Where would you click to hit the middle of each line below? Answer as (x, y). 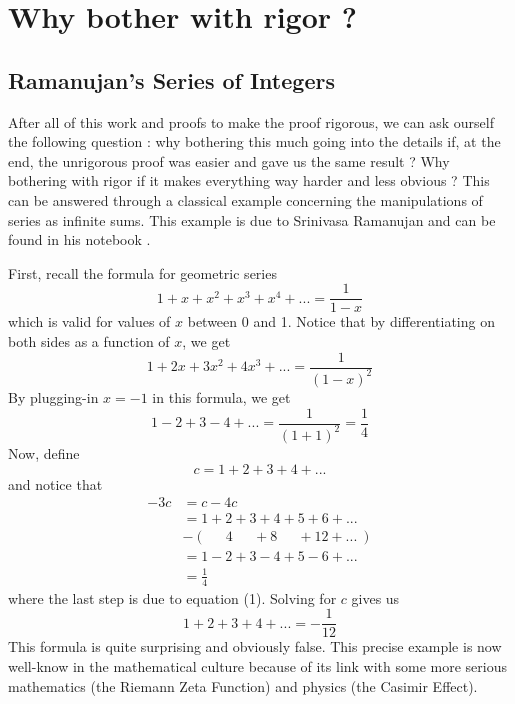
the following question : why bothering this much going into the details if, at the (254, 141)
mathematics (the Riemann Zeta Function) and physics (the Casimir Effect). (243, 685)
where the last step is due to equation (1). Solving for (172, 597)
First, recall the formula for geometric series (142, 272)
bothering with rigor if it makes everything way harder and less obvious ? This (249, 180)
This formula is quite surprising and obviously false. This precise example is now (255, 646)
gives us (375, 597)
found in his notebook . (79, 239)
